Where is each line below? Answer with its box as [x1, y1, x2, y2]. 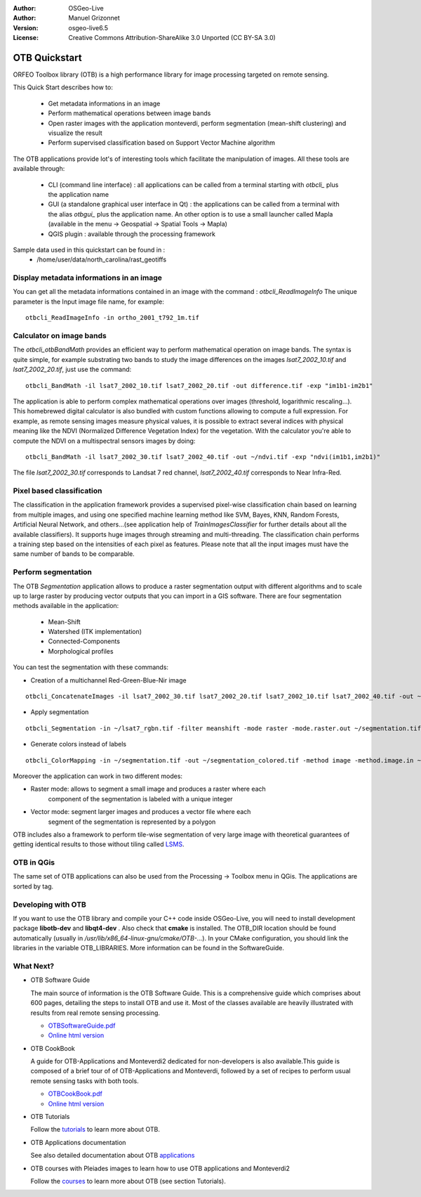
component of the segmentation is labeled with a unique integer [48, 794, 233, 803]
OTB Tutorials [30, 1113, 70, 1121]
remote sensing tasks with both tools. [30, 1076, 140, 1085]
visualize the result [48, 129, 103, 137]
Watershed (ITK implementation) [48, 628, 142, 636]
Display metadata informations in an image [13, 273, 163, 283]
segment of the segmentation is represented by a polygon [48, 817, 216, 826]
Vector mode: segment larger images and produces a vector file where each [30, 808, 251, 816]
